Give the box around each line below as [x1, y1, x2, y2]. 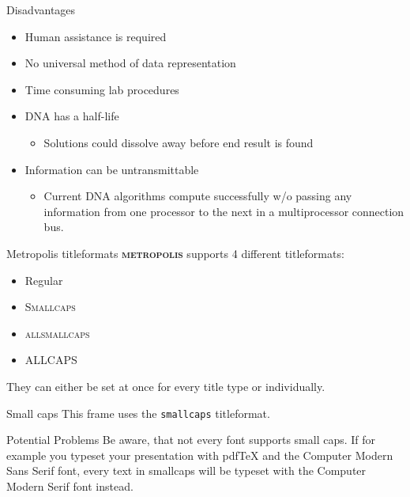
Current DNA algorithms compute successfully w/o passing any [43, 188, 352, 204]
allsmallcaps [24, 324, 90, 341]
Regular [24, 271, 63, 288]
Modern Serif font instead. [6, 477, 134, 494]
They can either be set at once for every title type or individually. [6, 377, 325, 394]
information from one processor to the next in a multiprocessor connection [43, 203, 404, 219]
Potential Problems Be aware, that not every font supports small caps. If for [6, 431, 376, 448]
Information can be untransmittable [24, 161, 199, 177]
